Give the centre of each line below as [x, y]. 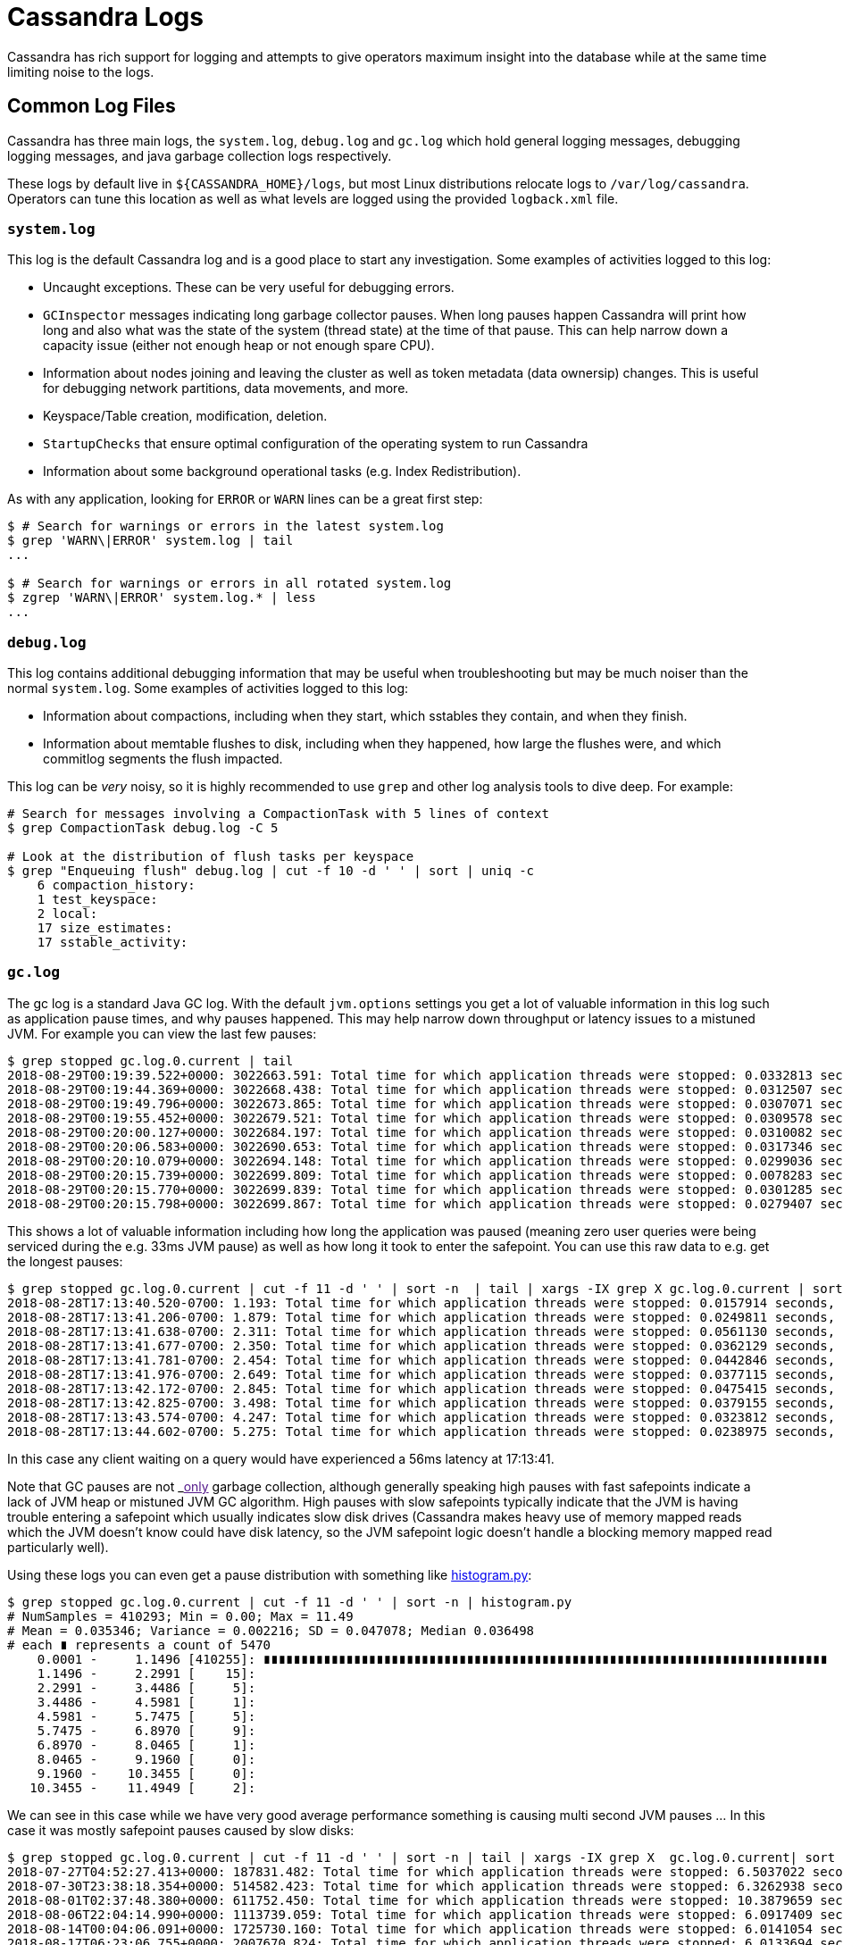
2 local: [67, 914]
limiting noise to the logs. [81, 71]
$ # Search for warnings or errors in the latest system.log [225, 526]
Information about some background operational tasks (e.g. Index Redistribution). [282, 472]
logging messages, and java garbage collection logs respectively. [200, 155]
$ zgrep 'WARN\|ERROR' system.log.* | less [162, 598]
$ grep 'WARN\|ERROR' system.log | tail [150, 541]
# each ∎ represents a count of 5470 [139, 1644]
